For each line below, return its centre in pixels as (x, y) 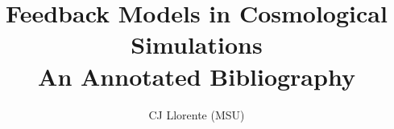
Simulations (197, 44)
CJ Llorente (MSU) (197, 114)
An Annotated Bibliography (197, 76)
